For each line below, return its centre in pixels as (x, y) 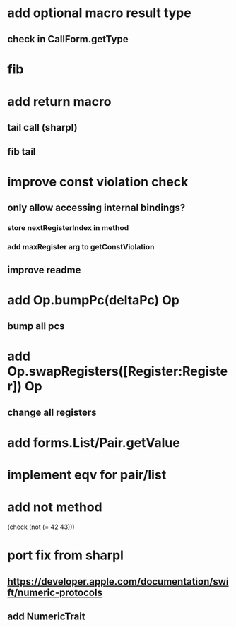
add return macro (59, 101)
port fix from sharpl (65, 555)
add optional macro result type (100, 13)
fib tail (22, 151)
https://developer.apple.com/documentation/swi (118, 581)
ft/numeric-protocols (55, 592)
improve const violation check (98, 182)
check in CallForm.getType (68, 39)
